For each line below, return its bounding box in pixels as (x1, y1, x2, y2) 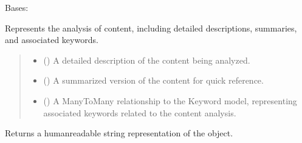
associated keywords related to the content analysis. (43, 106, 236, 119)
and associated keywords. (5, 33, 98, 46)
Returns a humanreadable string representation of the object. (5, 127, 233, 139)
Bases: (5, 1, 29, 13)
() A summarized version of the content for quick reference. (43, 74, 264, 87)
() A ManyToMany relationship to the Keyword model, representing (43, 94, 297, 107)
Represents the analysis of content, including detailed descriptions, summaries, (5, 21, 297, 34)
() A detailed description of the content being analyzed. (43, 53, 250, 66)
